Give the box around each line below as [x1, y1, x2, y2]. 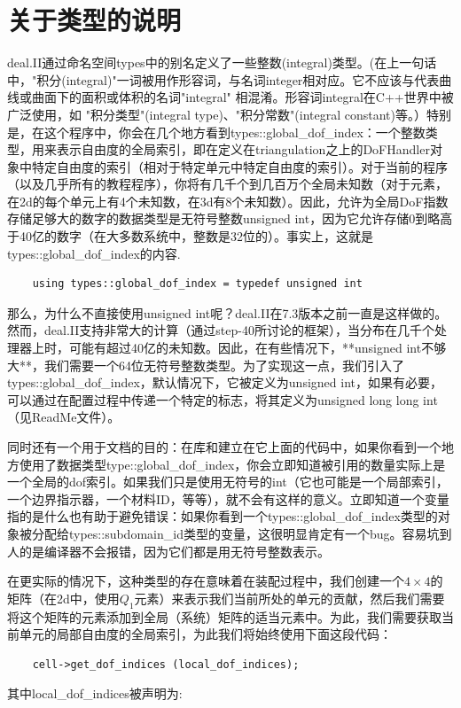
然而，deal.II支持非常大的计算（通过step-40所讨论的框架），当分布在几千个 [7, 321, 434, 339]
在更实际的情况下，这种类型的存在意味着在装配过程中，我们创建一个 [7, 572, 404, 590]
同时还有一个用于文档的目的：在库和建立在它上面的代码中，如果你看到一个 [7, 438, 441, 455]
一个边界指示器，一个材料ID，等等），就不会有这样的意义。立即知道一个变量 [7, 489, 449, 508]
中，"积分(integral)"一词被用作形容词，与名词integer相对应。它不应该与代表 [7, 70, 440, 89]
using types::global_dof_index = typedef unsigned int [32, 277, 363, 291]
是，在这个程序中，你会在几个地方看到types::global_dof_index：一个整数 [7, 122, 426, 141]
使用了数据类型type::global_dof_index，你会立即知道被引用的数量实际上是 [19, 455, 446, 473]
